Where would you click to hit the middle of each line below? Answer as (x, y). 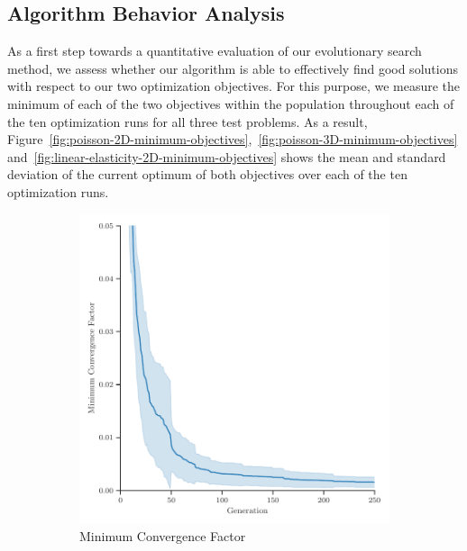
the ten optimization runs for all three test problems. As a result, (188, 121)
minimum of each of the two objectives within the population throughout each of (231, 103)
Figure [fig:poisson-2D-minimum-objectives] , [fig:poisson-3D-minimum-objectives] (233, 139)
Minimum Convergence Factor (163, 536)
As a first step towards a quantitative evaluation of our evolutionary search (215, 51)
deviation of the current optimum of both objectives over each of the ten (207, 174)
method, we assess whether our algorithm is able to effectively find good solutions (233, 68)
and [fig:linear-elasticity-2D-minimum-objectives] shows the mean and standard (227, 156)
